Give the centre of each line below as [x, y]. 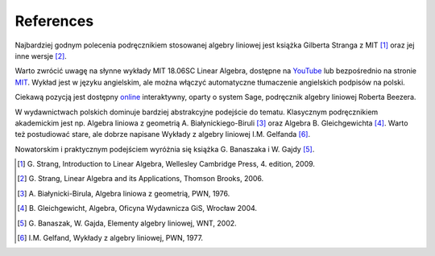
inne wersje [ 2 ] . [41, 56]
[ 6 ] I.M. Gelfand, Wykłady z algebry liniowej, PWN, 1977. [110, 238]
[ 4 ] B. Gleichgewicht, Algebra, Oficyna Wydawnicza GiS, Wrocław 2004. [137, 209]
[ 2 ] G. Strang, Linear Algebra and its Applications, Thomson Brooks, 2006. [141, 179]
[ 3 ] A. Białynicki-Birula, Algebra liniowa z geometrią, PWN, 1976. [124, 193]
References [54, 21]
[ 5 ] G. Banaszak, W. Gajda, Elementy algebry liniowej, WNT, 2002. [127, 223]
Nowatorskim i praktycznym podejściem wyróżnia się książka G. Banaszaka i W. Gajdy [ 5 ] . [165, 149]
